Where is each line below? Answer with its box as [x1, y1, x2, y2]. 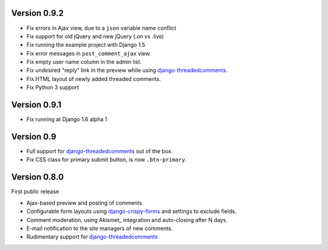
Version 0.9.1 [11, 100, 62, 110]
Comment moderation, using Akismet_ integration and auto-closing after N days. [26, 216, 228, 223]
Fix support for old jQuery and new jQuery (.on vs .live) [26, 32, 164, 40]
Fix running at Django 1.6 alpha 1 [26, 116, 108, 123]
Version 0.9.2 [11, 8, 64, 18]
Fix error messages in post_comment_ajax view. [26, 49, 151, 57]
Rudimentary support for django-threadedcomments [26, 233, 158, 240]
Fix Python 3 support [26, 84, 79, 91]
